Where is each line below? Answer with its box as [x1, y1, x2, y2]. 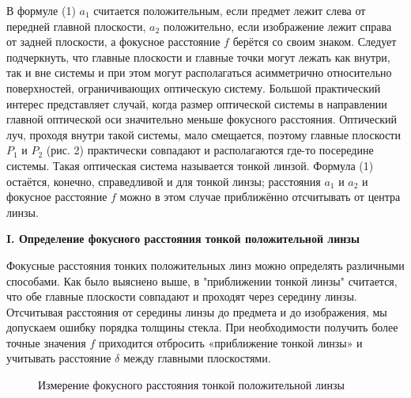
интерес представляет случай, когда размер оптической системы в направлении [6, 95, 387, 112]
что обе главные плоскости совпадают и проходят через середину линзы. [6, 288, 357, 305]
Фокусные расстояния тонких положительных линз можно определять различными [6, 256, 405, 273]
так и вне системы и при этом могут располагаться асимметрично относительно [6, 64, 392, 81]
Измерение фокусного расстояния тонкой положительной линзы [38, 377, 345, 393]
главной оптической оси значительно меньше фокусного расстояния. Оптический [6, 111, 398, 127]
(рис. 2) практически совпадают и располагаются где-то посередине [46, 142, 374, 158]
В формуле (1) [6, 2, 76, 18]
